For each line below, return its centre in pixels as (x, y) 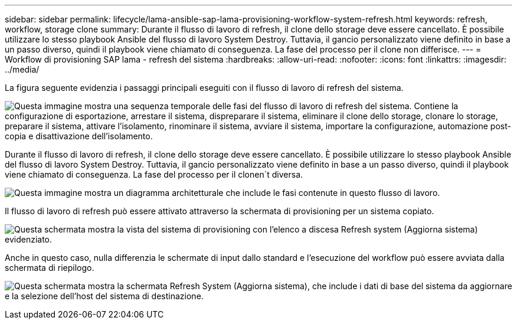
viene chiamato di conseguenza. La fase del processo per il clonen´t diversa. (154, 174)
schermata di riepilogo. (50, 268)
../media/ (22, 69)
